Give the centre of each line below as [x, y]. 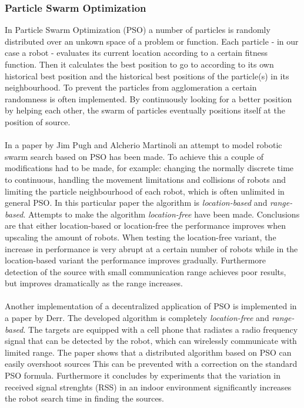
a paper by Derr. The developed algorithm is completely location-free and [137, 318]
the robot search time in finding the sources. [85, 398]
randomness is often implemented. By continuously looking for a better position [148, 98]
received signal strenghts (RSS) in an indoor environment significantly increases [148, 387]
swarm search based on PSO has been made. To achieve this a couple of [134, 156]
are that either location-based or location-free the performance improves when [145, 225]
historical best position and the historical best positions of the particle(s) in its [147, 76]
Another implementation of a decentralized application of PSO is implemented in [151, 306]
